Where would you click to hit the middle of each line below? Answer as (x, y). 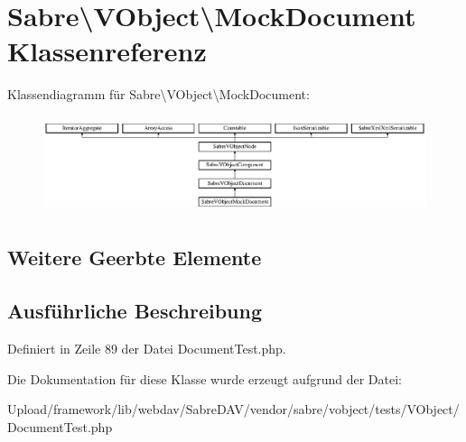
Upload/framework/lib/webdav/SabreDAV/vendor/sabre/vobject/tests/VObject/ (233, 409)
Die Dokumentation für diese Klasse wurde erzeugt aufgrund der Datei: (205, 378)
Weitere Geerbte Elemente (135, 258)
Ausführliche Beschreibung (135, 311)
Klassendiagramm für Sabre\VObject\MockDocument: (158, 94)
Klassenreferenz (107, 51)
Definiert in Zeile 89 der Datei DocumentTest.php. (147, 349)
